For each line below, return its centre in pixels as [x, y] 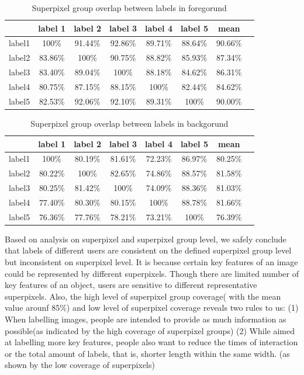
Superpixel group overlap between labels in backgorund [129, 123]
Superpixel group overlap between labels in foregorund [129, 8]
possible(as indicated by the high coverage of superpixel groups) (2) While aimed [150, 330]
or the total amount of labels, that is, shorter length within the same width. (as [147, 353]
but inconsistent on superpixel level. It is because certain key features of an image [151, 262]
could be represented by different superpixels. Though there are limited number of [152, 273]
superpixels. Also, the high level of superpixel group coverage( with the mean [143, 296]
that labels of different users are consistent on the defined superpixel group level [148, 250]
